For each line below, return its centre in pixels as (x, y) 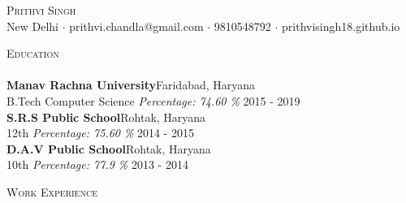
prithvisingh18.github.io (341, 26)
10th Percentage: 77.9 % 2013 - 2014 (97, 164)
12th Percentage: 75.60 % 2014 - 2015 (101, 133)
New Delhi (32, 26)
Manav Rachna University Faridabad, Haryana (131, 85)
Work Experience (52, 191)
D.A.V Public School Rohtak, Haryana (109, 148)
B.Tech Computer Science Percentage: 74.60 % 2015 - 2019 (153, 100)
